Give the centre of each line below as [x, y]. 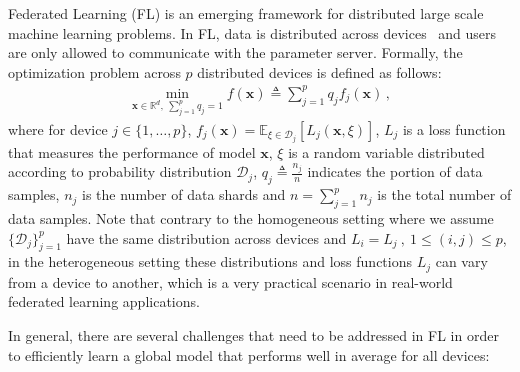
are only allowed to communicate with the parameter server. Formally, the [235, 52]
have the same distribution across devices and [206, 237]
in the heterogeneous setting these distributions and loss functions [210, 261]
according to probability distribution [120, 171]
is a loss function [454, 128]
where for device [58, 128]
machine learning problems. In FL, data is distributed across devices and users [252, 32]
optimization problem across [94, 71]
